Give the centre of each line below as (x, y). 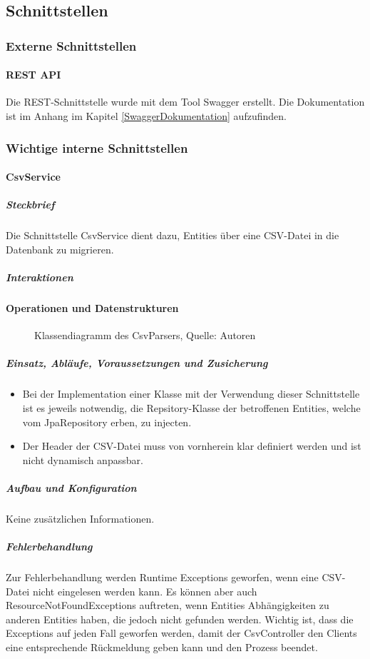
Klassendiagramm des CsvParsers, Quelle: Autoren (145, 335)
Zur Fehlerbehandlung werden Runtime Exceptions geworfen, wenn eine (162, 577)
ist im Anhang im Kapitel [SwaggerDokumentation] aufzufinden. (146, 116)
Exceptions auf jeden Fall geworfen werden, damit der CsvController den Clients (181, 633)
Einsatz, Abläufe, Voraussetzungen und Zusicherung (137, 363)
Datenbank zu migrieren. (60, 249)
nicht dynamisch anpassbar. (83, 459)
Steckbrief (30, 205)
